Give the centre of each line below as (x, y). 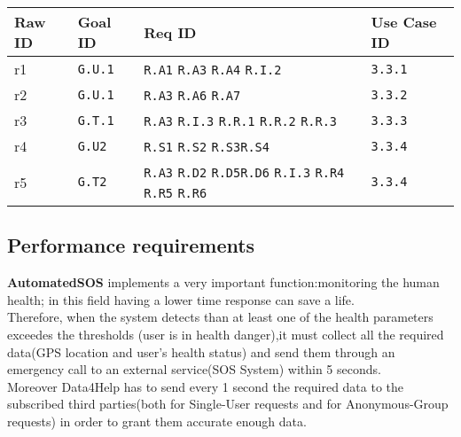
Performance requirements (131, 245)
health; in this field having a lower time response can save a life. (181, 299)
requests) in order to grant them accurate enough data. (157, 421)
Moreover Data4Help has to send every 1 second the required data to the (206, 386)
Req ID (170, 32)
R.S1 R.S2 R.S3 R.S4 (207, 147)
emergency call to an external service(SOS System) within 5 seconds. (194, 369)
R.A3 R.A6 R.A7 (192, 96)
